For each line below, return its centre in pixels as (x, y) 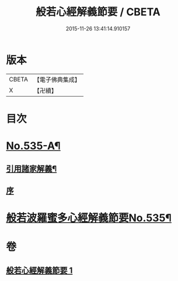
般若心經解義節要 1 (39, 270)
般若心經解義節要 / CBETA (98, 12)
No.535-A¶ (33, 146)
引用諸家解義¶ (32, 169)
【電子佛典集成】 (57, 80)
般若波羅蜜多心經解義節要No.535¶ (89, 218)
